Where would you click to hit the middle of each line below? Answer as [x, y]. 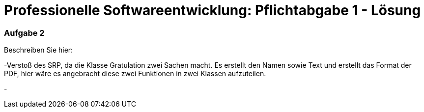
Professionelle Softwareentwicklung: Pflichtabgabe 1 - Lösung [212, 10]
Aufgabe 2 [24, 33]
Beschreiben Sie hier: [39, 50]
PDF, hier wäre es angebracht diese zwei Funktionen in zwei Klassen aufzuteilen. [135, 74]
